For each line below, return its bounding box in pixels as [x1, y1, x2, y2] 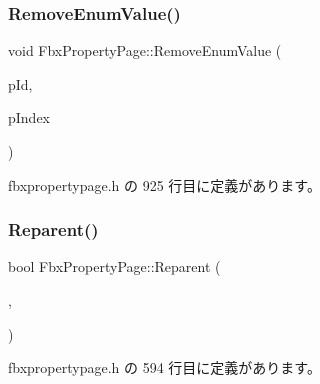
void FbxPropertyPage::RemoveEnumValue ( [8, 40, 282, 61]
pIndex [8, 107, 51, 128]
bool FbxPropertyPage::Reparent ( [8, 256, 221, 277]
